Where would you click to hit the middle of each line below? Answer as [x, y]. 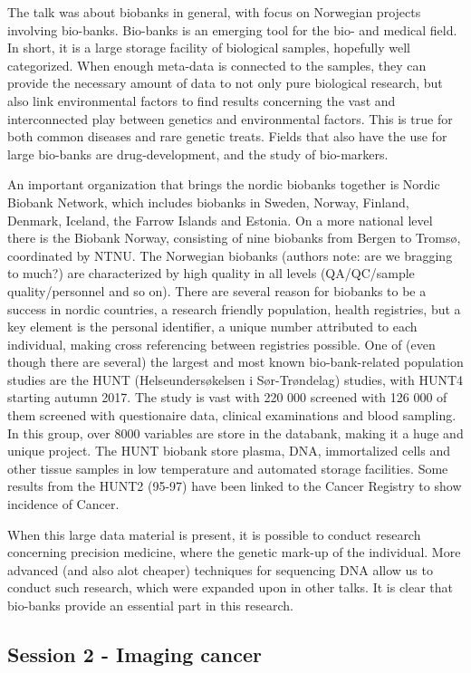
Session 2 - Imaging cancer [135, 654]
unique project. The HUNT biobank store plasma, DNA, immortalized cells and [229, 451]
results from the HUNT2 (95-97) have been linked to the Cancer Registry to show [235, 486]
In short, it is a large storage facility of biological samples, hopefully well [209, 48]
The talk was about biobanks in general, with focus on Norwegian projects [214, 12]
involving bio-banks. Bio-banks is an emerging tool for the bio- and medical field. [232, 29]
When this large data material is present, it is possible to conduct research [214, 534]
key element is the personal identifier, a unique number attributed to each [212, 327]
